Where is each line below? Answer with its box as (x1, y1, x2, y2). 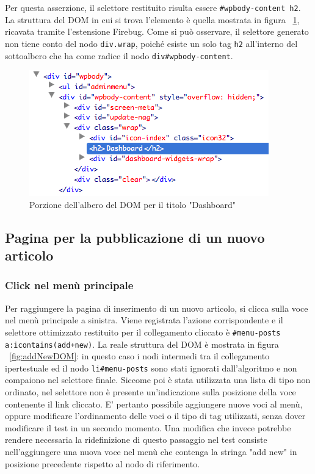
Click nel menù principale (5, 278, 134, 293)
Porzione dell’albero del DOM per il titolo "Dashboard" (29, 198, 236, 210)
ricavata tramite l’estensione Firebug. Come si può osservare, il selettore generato (5, 25, 309, 38)
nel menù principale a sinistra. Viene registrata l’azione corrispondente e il (5, 314, 283, 326)
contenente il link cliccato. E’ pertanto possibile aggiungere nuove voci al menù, (5, 397, 303, 410)
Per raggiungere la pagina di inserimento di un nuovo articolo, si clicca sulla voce (5, 301, 308, 314)
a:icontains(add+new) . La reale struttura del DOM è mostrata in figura (5, 337, 279, 350)
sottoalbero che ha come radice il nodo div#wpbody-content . (5, 49, 233, 62)
